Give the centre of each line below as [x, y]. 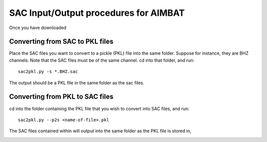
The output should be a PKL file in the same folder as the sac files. [77, 83]
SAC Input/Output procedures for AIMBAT [97, 13]
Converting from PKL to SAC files [61, 97]
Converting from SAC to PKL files [61, 42]
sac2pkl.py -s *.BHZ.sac [48, 72]
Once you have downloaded [38, 28]
